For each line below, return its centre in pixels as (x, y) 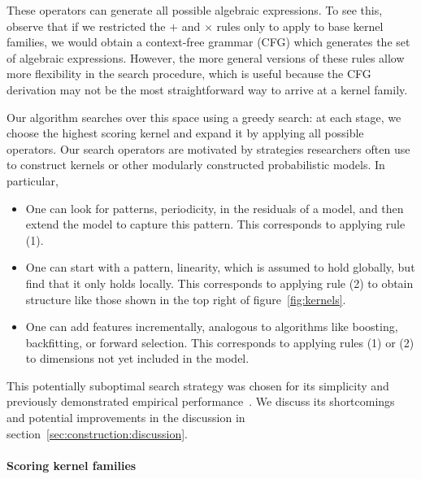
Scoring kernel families (72, 465)
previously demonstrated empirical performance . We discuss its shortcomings (201, 401)
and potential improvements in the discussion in (126, 418)
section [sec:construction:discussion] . (97, 433)
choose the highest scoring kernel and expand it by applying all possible (185, 133)
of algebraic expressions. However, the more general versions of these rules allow (206, 57)
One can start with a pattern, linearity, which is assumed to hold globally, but (220, 267)
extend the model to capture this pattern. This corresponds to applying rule (215, 224)
